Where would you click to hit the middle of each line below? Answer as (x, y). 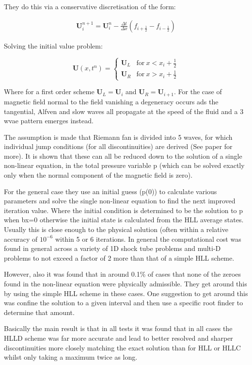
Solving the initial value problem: (53, 45)
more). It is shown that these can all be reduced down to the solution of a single (123, 156)
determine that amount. (39, 312)
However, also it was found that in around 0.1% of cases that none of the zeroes (122, 274)
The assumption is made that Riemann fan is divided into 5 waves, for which (118, 137)
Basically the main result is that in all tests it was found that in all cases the (118, 328)
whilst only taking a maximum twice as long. (71, 357)
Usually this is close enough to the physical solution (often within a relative (116, 229)
